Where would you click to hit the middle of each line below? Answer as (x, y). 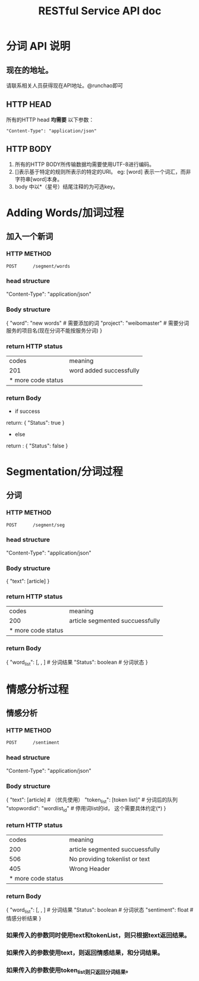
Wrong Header (90, 869)
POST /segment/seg (36, 525)
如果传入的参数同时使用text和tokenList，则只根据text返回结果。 (98, 935)
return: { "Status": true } (35, 422)
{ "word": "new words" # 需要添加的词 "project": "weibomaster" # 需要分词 (98, 323)
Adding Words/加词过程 (65, 213)
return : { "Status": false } (37, 446)
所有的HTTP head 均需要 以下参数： (50, 120)
